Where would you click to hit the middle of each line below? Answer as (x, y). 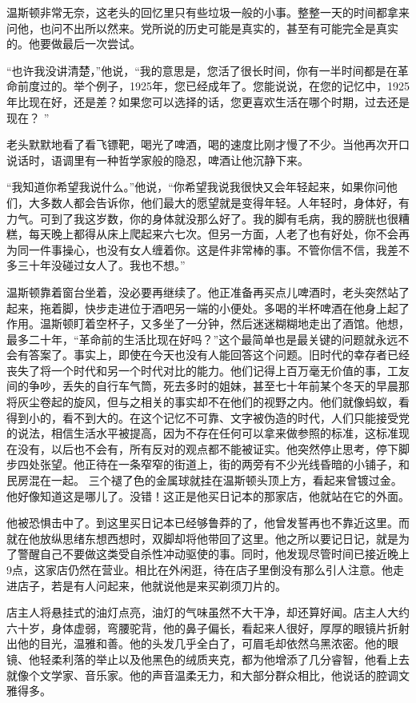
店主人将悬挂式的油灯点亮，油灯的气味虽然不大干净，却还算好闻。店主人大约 (208, 612)
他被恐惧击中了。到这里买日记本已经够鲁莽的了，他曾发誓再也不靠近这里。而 (208, 523)
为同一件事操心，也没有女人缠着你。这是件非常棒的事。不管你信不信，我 (197, 249)
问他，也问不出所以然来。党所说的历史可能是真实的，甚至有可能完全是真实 (202, 28)
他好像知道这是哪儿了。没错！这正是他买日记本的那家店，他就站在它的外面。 (208, 495)
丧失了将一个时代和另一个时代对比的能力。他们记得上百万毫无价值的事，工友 (208, 370)
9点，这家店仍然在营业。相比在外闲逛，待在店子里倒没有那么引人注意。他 (200, 569)
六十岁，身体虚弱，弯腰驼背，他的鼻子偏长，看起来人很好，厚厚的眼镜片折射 (208, 627)
